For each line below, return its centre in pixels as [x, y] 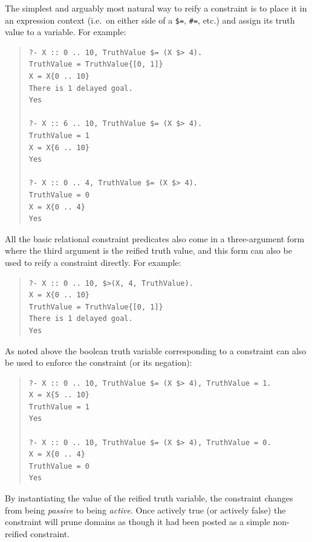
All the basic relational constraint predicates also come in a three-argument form [155, 238]
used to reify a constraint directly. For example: [93, 262]
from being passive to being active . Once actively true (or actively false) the [145, 510]
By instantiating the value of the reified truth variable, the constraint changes [149, 498]
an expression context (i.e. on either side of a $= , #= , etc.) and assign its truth [150, 20]
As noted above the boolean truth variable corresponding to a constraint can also [156, 350]
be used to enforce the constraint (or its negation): [99, 362]
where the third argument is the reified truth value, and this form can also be [148, 250]
